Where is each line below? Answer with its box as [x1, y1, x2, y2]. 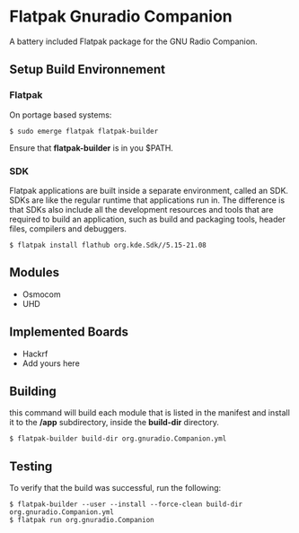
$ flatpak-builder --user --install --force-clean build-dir [9, 500, 243, 509]
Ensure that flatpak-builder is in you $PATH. [9, 142, 173, 153]
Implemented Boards [9, 325, 128, 340]
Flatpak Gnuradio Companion [9, 6, 233, 27]
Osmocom [22, 289, 61, 300]
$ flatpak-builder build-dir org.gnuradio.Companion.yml [9, 434, 227, 443]
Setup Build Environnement [9, 62, 166, 77]
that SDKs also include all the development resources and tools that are [9, 204, 274, 214]
